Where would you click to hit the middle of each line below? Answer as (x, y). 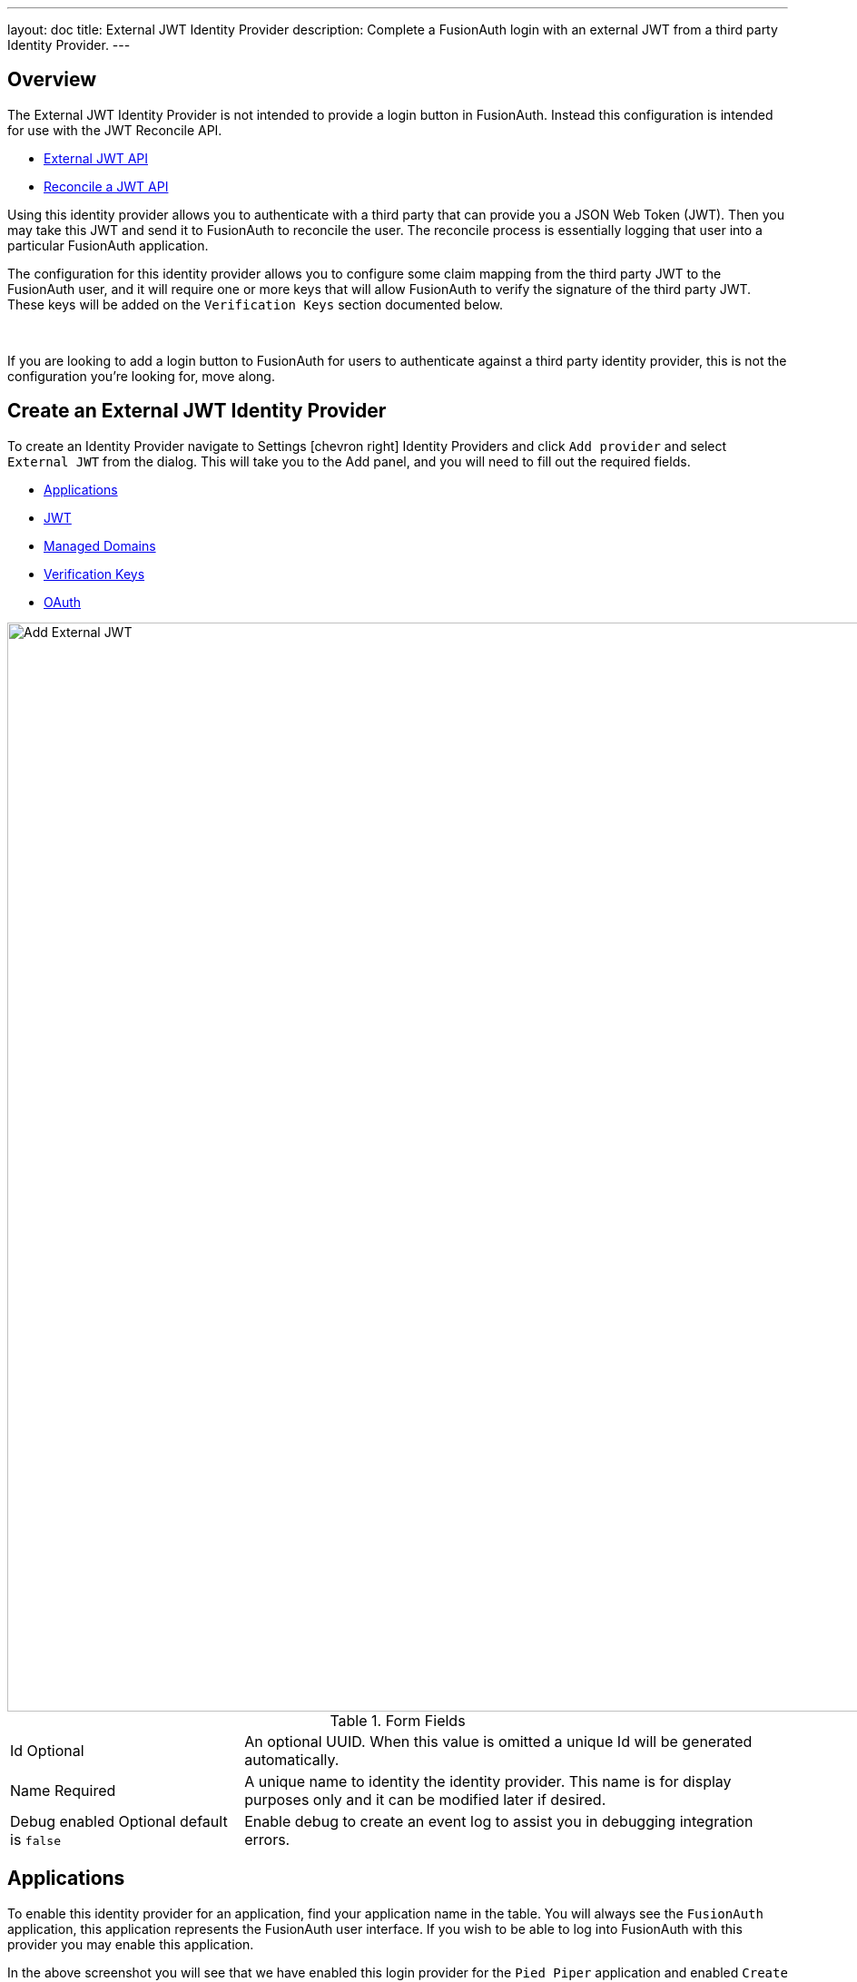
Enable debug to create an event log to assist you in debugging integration (499, 1821)
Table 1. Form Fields (398, 1720)
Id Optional (47, 1750)
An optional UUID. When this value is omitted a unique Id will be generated (498, 1741)
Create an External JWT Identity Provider (197, 411)
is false (35, 1839)
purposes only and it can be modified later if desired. (425, 1799)
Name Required (63, 1790)
